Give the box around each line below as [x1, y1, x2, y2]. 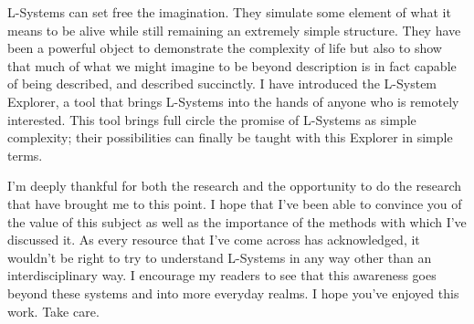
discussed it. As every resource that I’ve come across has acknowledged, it [7, 230, 420, 249]
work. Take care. [7, 301, 100, 320]
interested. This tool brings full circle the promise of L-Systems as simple [7, 110, 416, 129]
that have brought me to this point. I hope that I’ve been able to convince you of [7, 193, 462, 213]
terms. [7, 145, 43, 164]
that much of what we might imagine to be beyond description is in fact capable [7, 56, 457, 75]
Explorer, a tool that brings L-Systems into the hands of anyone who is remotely [7, 91, 459, 110]
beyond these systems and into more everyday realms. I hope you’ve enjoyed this [7, 283, 459, 302]
